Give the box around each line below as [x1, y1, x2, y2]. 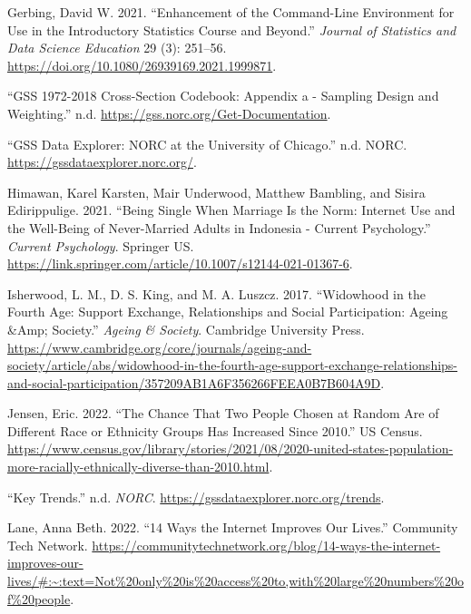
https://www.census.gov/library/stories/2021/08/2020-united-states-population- [7, 439, 454, 458]
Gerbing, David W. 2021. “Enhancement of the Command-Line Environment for [7, 3, 455, 21]
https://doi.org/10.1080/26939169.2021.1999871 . [7, 55, 277, 74]
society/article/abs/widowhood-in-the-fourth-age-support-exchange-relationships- [7, 356, 458, 375]
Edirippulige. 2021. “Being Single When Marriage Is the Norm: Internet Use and [7, 200, 456, 219]
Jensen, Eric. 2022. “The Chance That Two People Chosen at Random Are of [7, 404, 439, 423]
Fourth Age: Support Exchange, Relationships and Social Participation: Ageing [7, 302, 448, 321]
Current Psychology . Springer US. [7, 236, 194, 255]
